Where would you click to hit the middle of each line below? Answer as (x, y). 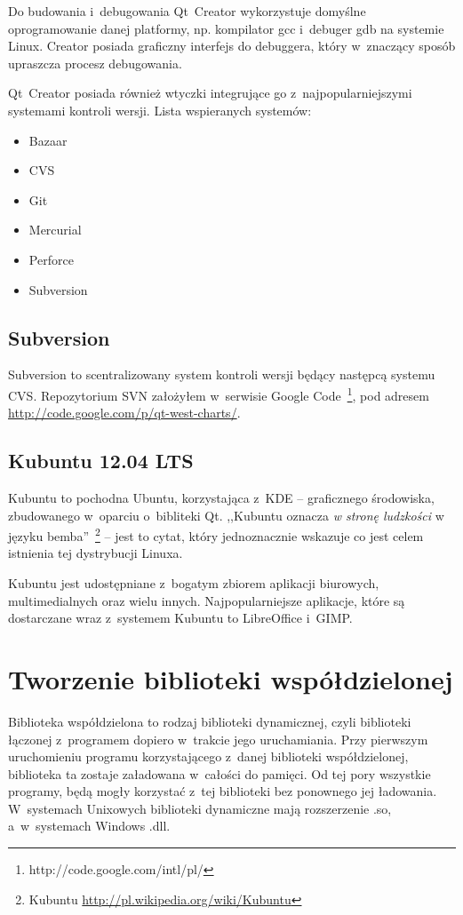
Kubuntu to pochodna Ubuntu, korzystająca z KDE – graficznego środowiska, (221, 497)
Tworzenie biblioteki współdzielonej (231, 678)
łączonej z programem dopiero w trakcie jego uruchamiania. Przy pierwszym (218, 739)
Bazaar (48, 140)
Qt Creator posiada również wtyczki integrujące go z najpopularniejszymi (210, 93)
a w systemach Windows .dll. (89, 826)
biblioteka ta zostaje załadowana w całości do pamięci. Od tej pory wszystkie (220, 773)
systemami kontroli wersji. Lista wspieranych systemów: (160, 110)
